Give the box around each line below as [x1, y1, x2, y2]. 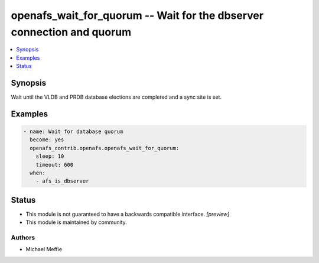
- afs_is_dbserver [35, 178, 89, 184]
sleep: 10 [35, 153, 64, 160]
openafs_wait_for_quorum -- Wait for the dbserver [11, 9, 264, 22]
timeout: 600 [35, 161, 74, 168]
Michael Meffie [25, 246, 62, 253]
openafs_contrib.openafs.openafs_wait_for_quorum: [30, 145, 180, 151]
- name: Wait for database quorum [23, 128, 123, 135]
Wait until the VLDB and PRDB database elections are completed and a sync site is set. [11, 93, 222, 100]
